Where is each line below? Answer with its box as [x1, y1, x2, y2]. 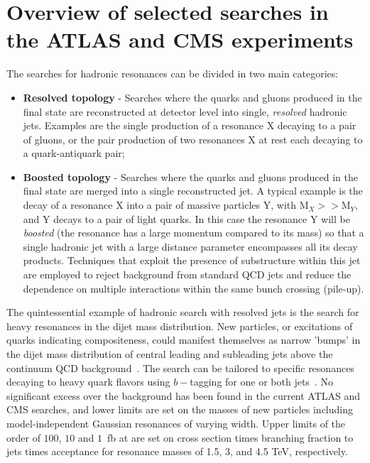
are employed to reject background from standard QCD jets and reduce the [23, 267, 352, 282]
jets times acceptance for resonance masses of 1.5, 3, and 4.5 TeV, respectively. [6, 444, 348, 459]
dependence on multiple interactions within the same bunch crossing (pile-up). [23, 280, 364, 295]
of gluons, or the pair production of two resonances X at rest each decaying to [23, 131, 363, 146]
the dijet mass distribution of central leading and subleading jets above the [6, 347, 333, 361]
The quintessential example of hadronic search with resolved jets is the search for [6, 305, 359, 320]
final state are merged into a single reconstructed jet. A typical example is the [23, 183, 363, 198]
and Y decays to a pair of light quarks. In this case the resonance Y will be [23, 211, 350, 226]
